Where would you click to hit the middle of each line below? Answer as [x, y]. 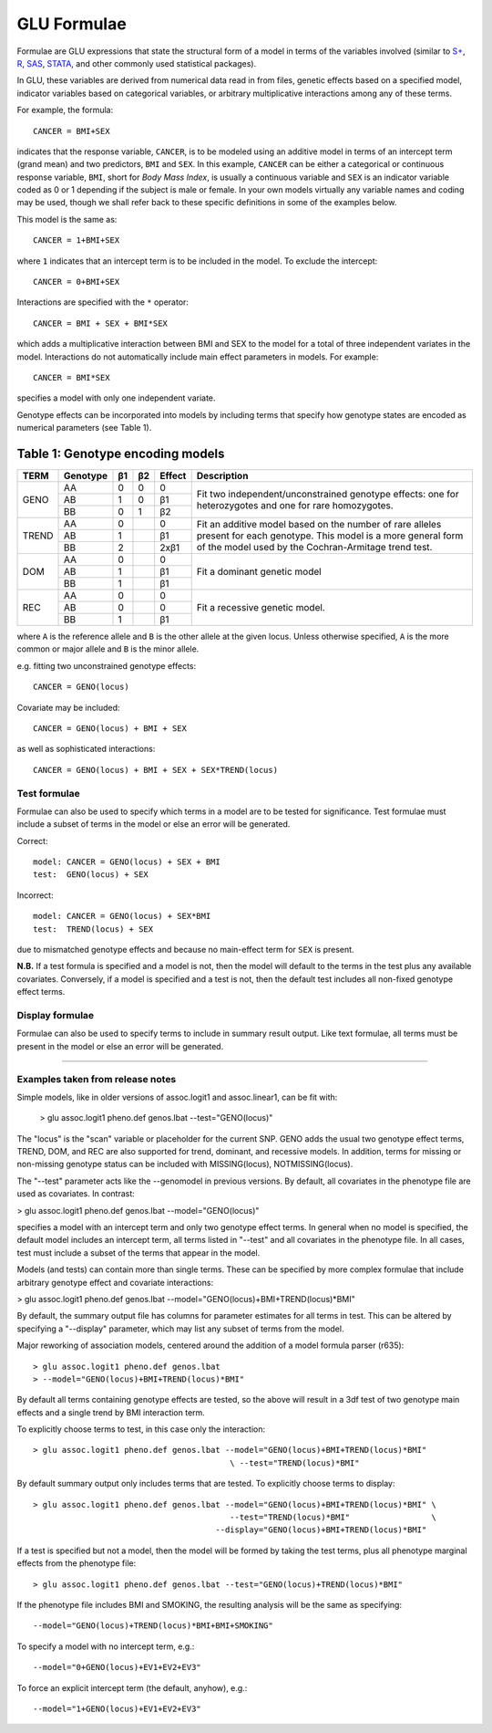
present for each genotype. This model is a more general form [330, 536]
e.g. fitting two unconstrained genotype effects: [107, 665]
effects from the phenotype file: [77, 1563]
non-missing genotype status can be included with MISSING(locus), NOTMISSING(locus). [185, 1164]
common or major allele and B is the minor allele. [108, 649]
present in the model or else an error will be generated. [120, 1046]
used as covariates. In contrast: [76, 1194]
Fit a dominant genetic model [259, 572]
